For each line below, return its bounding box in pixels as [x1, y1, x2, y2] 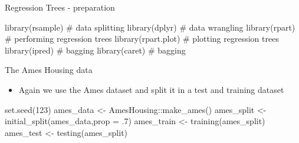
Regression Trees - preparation [5, 1, 115, 13]
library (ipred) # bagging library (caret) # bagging [5, 44, 186, 56]
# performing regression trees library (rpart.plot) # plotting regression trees [5, 32, 279, 45]
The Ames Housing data [5, 64, 93, 76]
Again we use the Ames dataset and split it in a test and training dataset [18, 83, 284, 95]
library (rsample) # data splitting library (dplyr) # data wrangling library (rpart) [5, 21, 295, 33]
